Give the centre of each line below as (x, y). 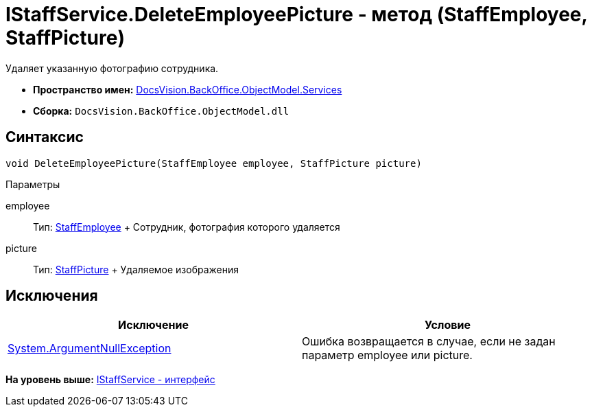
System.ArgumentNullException (90, 348)
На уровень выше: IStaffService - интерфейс (110, 380)
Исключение (153, 325)
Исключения (52, 296)
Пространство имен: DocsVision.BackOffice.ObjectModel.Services (188, 89)
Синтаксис (45, 137)
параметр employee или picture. (387, 355)
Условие (448, 325)
